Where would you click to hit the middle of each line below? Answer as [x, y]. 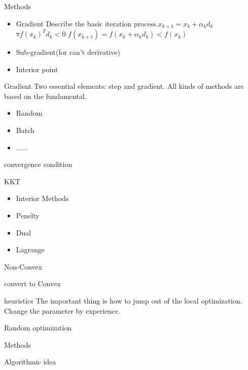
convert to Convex [32, 283]
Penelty [28, 215]
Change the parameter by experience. [62, 310]
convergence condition [38, 164]
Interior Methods [42, 198]
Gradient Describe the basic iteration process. [87, 23]
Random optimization [38, 328]
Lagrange [30, 249]
